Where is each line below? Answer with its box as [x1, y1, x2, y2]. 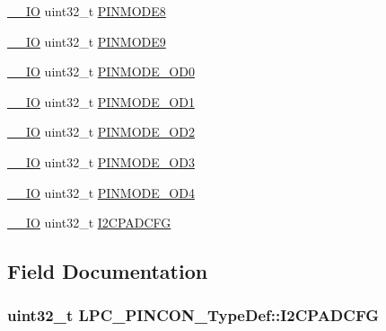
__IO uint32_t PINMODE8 [7, 2, 166, 20]
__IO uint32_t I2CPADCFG [7, 213, 171, 232]
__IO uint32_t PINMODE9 [7, 31, 166, 50]
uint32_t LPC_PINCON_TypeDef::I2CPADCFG [7, 304, 379, 327]
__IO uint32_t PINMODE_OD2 [7, 122, 195, 141]
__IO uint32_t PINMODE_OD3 [7, 152, 195, 171]
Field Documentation [7, 257, 208, 285]
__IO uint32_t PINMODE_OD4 [7, 183, 195, 201]
